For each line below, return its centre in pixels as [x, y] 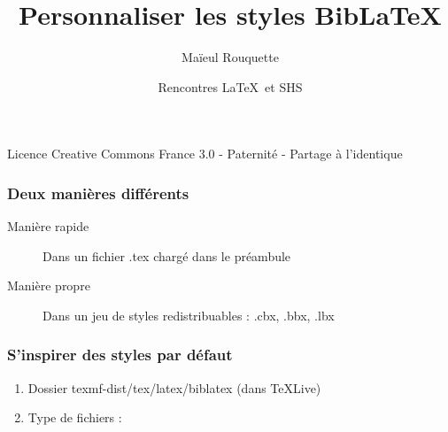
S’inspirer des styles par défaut [120, 355]
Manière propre [49, 285]
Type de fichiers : [75, 417]
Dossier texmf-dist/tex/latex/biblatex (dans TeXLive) [174, 387]
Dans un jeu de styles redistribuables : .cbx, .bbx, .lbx [189, 315]
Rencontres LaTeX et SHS [230, 86]
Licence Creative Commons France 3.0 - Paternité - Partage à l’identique [205, 154]
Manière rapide [48, 226]
